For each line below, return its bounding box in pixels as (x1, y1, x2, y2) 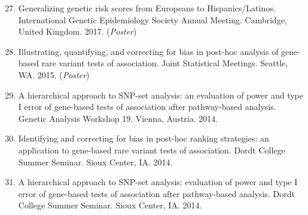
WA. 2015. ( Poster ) (18, 68, 90, 81)
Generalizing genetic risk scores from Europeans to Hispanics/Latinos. (18, 2, 276, 14)
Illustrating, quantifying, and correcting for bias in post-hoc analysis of (18, 45, 279, 57)
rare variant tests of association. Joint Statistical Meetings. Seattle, (41, 57, 288, 69)
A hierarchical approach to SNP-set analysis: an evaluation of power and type (18, 88, 304, 101)
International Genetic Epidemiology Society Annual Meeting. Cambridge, (18, 13, 287, 26)
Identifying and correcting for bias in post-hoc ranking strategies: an (18, 132, 269, 145)
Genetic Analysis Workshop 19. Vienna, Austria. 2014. (18, 112, 218, 124)
